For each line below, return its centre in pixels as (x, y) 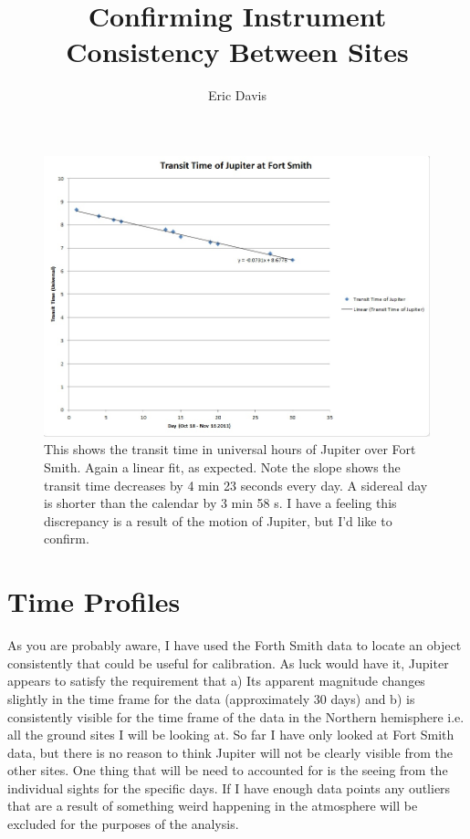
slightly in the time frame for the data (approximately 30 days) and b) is (211, 698)
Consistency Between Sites (237, 52)
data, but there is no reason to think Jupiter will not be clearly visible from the (230, 752)
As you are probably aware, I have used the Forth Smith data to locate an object (235, 645)
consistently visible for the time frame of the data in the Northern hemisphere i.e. (236, 716)
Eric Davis (237, 95)
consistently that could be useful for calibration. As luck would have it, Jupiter (228, 663)
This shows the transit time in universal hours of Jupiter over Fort (230, 449)
